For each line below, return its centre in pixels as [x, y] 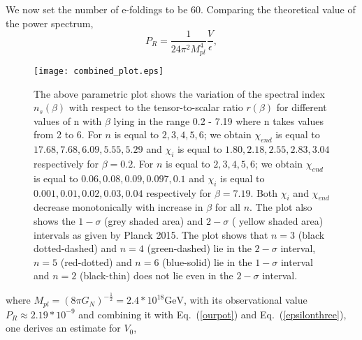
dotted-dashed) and [75, 248]
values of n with [68, 120]
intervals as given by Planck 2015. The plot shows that [151, 234]
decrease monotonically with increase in [118, 207]
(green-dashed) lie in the [199, 248]
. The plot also [281, 207]
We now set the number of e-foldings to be [97, 9]
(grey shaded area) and [154, 221]
